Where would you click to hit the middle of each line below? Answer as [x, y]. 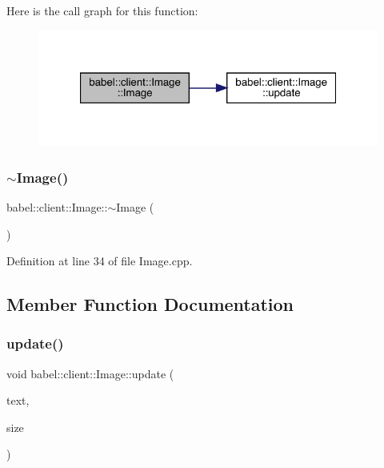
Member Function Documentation [150, 304]
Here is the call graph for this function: [102, 10]
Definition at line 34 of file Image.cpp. [100, 261]
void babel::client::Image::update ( [90, 373]
